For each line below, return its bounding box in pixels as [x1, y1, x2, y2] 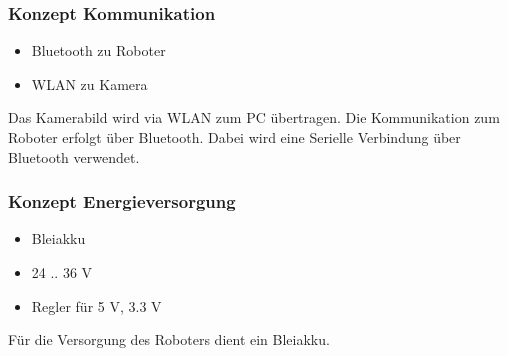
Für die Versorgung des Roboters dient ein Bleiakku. [8, 329, 330, 350]
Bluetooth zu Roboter [31, 40, 166, 61]
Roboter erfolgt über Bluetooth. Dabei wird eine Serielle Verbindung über [8, 127, 461, 147]
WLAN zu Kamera [31, 73, 148, 94]
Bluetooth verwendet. [8, 146, 140, 167]
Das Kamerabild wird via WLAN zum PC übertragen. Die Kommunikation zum [8, 107, 500, 128]
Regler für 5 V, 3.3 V [31, 295, 162, 316]
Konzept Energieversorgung [8, 189, 236, 214]
